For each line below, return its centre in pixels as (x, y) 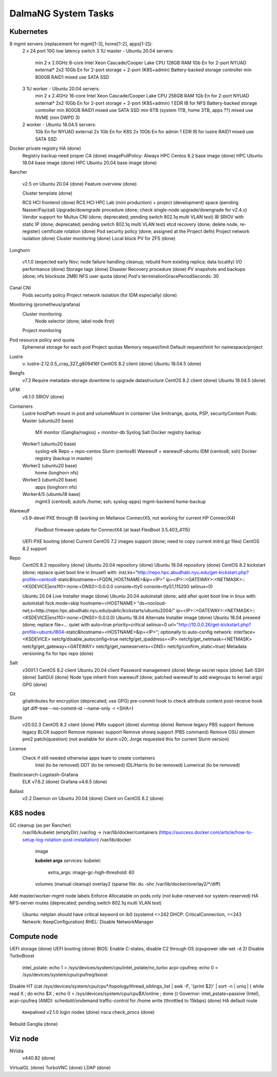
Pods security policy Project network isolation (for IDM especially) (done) (100, 295)
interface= (245, 632)
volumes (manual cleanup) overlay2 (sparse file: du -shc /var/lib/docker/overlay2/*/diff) (128, 884)
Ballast (17, 791)
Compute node (34, 936)
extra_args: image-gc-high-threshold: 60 (91, 872)
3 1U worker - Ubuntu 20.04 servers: (61, 89)
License (18, 748)
